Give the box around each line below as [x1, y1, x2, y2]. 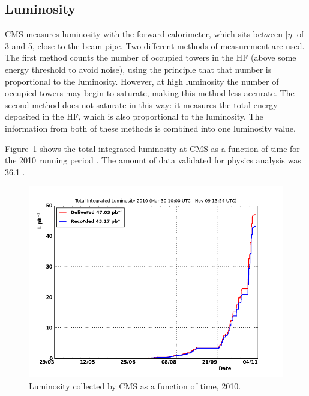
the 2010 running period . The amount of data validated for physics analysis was [5, 154, 301, 166]
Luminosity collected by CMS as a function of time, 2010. [29, 379, 241, 392]
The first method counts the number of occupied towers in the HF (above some [5, 51, 296, 64]
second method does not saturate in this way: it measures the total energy [5, 98, 278, 111]
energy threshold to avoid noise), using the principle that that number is [5, 62, 272, 75]
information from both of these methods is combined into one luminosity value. [5, 121, 296, 134]
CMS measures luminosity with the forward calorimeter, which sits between [5, 28, 283, 40]
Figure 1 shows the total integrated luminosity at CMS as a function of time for [5, 142, 300, 154]
